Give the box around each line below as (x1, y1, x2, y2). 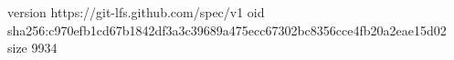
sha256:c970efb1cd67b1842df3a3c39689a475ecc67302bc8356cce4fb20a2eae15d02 (7, 20, 447, 39)
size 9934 (7, 38, 58, 57)
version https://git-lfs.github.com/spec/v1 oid (7, 3, 265, 21)
